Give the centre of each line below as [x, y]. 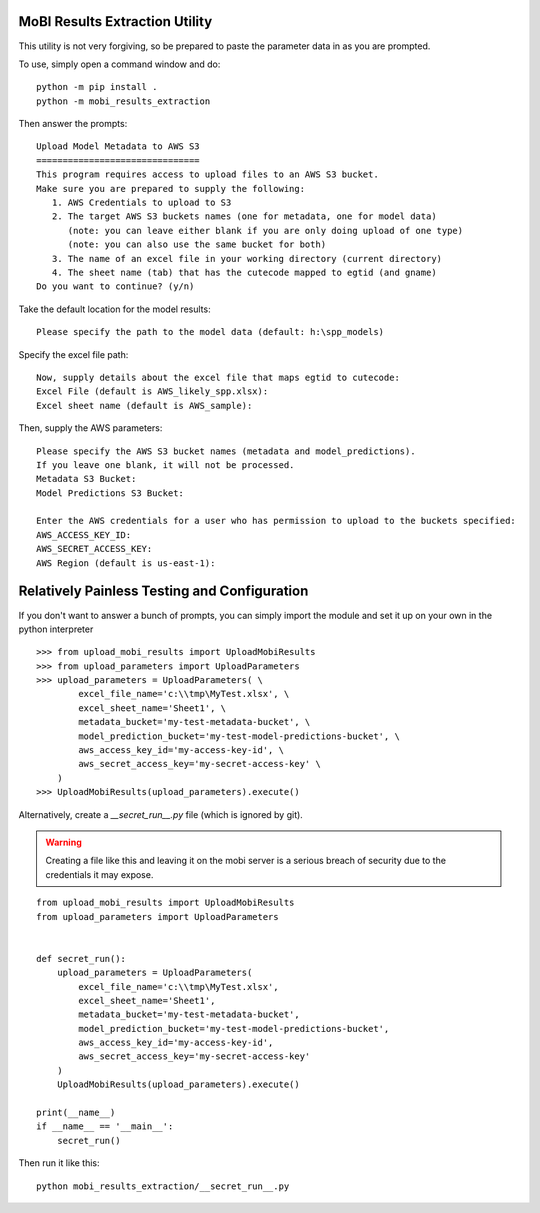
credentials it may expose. [99, 874]
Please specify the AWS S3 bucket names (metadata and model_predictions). [226, 451]
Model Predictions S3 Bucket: [110, 493]
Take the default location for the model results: [114, 309]
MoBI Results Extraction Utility [115, 21]
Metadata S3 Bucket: [86, 479]
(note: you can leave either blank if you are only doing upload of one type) [265, 230]
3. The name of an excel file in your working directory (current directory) [247, 258]
